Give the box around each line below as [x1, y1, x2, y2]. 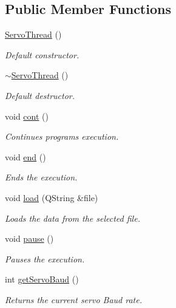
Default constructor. [5, 48, 80, 61]
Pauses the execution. [5, 252, 85, 265]
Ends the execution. [5, 171, 78, 183]
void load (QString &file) [5, 191, 98, 204]
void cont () [5, 109, 49, 122]
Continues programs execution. [5, 130, 119, 143]
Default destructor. [5, 89, 75, 101]
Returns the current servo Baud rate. [5, 293, 143, 306]
